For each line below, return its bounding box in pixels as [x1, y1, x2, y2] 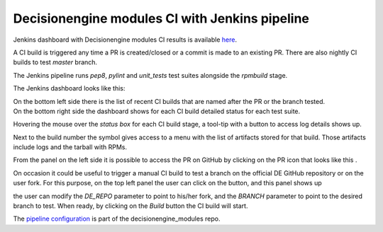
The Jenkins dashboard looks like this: [13, 84, 126, 93]
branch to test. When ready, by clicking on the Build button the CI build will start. [13, 202, 248, 210]
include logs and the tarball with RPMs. [13, 143, 128, 151]
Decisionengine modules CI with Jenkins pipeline [13, 11, 310, 26]
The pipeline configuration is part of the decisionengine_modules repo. [13, 214, 221, 223]
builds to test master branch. [13, 58, 98, 66]
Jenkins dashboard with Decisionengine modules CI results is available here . [13, 35, 238, 44]
